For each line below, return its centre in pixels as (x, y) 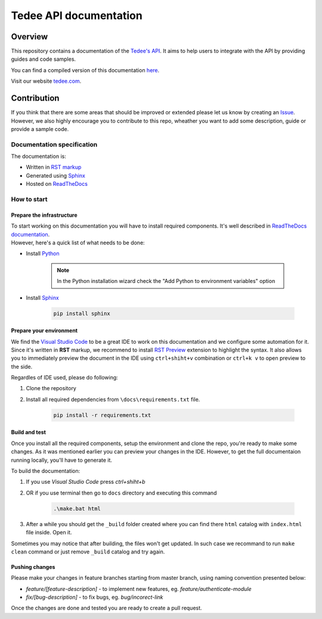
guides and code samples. (44, 59)
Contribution (35, 98)
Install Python (43, 254)
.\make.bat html (77, 508)
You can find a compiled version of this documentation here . (85, 70)
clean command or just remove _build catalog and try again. (88, 552)
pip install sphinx (82, 313)
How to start (29, 199)
